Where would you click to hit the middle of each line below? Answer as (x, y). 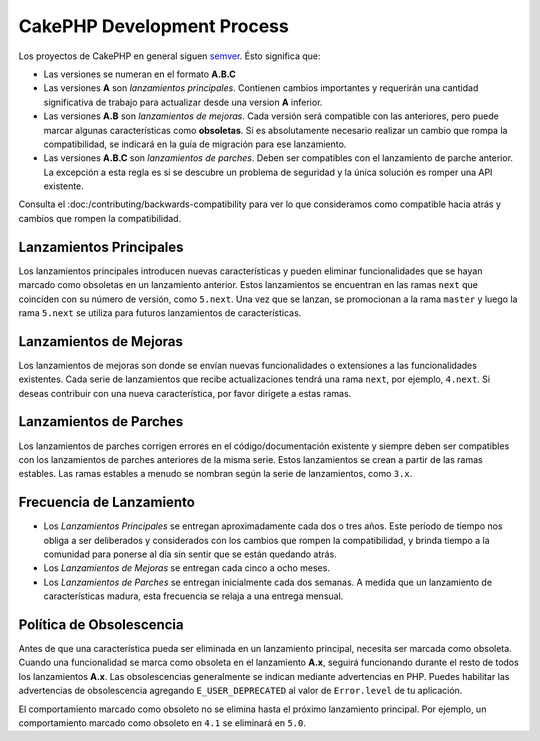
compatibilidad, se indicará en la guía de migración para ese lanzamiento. (195, 144)
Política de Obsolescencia (101, 624)
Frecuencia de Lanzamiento (106, 502)
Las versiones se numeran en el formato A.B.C (140, 74)
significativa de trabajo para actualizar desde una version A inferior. (183, 102)
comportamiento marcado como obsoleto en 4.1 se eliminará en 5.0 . (162, 723)
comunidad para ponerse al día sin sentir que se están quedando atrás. (190, 554)
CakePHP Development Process (153, 26)
